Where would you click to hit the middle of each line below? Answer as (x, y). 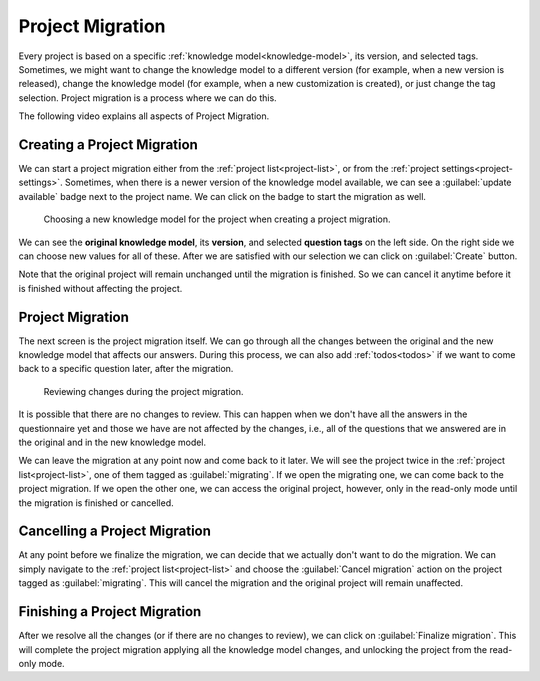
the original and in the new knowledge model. (112, 442)
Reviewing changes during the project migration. (143, 391)
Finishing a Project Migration (110, 611)
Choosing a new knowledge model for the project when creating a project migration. (217, 219)
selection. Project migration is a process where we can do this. (147, 97)
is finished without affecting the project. (100, 288)
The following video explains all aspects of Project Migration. (144, 116)
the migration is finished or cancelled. (96, 502)
